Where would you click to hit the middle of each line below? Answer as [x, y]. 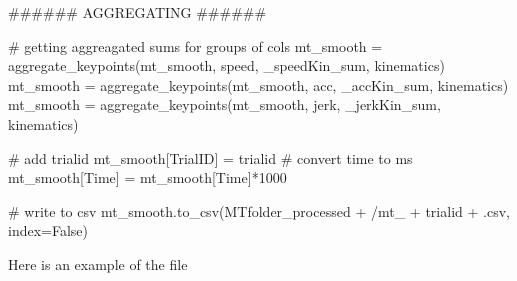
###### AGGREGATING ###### [137, 12]
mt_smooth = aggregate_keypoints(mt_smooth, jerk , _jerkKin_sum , [224, 104]
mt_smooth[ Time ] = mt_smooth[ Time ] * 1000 [147, 177]
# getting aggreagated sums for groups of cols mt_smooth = [195, 45]
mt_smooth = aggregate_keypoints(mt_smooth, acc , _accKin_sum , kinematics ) [258, 84]
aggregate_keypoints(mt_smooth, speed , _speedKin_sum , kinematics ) [226, 65]
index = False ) [48, 230]
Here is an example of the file [98, 263]
